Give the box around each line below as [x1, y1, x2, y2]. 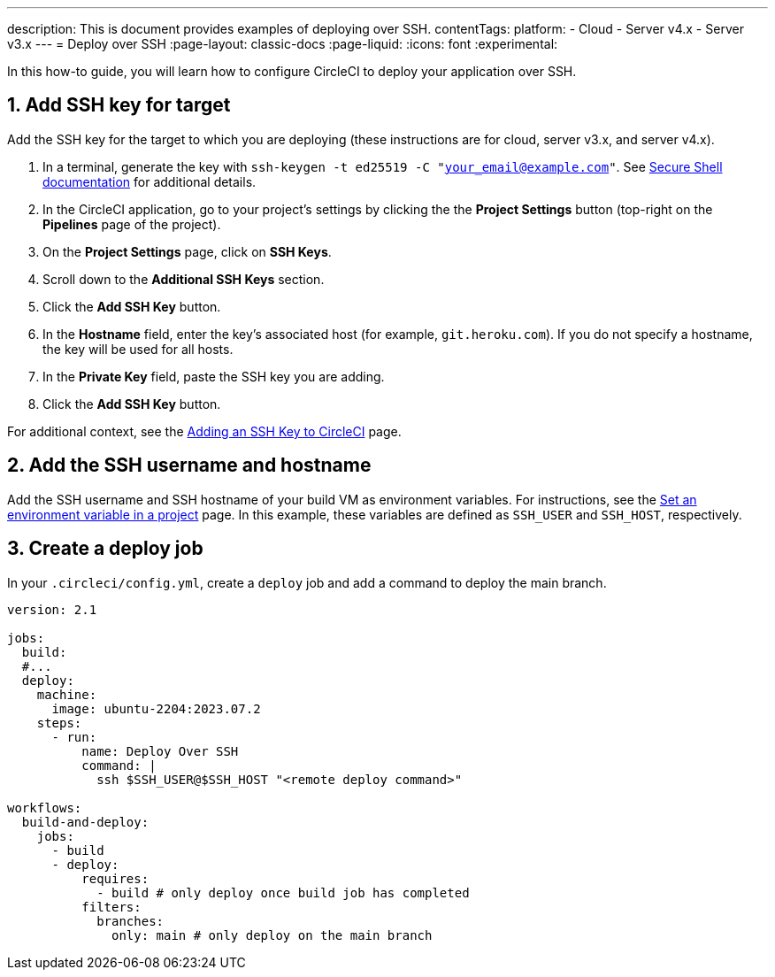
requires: [81, 871, 150, 886]
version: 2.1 [7, 602, 97, 617]
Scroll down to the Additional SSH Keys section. [42, 271, 325, 287]
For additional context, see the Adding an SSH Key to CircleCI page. [7, 423, 402, 439]
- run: [51, 729, 97, 744]
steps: [36, 715, 82, 730]
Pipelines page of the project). [42, 216, 221, 232]
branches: [96, 913, 165, 928]
